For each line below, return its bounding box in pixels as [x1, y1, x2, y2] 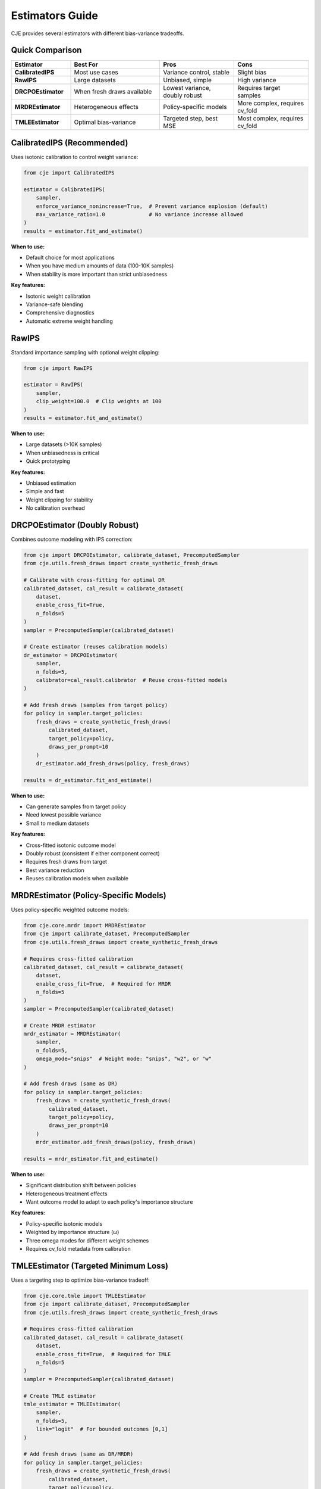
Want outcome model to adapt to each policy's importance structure [26, 1198, 193, 1205]
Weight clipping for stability [26, 496, 93, 503]
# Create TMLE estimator [23, 1393, 96, 1399]
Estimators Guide [11, 9, 98, 22]
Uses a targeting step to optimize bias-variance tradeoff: [11, 1276, 150, 1284]
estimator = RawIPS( [23, 381, 83, 388]
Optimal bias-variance [74, 118, 136, 126]
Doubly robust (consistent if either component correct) [26, 849, 160, 857]
